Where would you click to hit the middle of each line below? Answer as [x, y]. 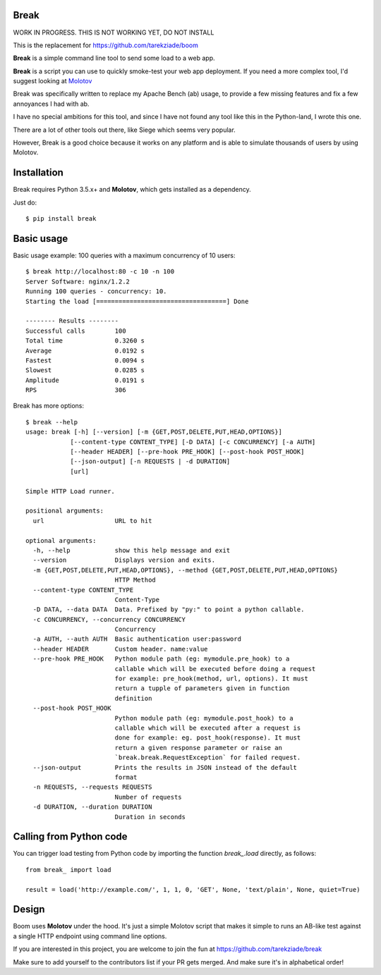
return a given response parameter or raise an [198, 748]
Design [29, 909]
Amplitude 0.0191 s [85, 380]
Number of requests [149, 797]
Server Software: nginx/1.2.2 [78, 281]
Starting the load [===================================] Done [137, 301]
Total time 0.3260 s [85, 341]
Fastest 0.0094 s [85, 360]
